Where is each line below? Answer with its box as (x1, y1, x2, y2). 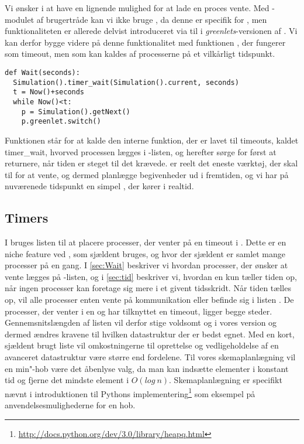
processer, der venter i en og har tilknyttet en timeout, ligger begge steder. (5, 305, 272, 317)
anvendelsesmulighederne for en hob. (5, 399, 136, 411)
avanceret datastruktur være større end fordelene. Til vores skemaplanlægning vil (5, 351, 296, 363)
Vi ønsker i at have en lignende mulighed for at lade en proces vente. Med (5, 2, 270, 13)
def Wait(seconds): (5, 68, 80, 77)
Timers (5, 209, 49, 227)
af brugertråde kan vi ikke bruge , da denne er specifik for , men (36, 13, 267, 25)
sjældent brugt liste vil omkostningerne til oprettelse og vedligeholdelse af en (5, 339, 279, 351)
